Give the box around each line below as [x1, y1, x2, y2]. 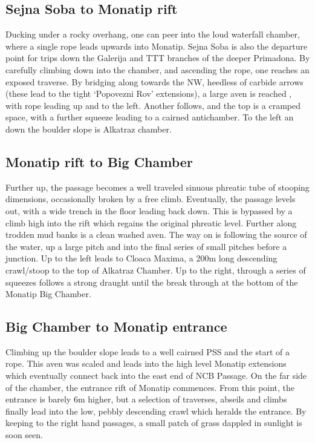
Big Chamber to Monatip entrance [5, 317, 227, 336]
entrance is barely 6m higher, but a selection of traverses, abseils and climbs [5, 393, 287, 405]
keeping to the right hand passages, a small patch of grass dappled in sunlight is [5, 416, 302, 429]
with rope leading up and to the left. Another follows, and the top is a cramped [5, 99, 300, 111]
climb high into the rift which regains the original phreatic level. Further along [5, 216, 297, 229]
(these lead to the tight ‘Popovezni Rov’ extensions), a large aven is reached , [5, 87, 292, 100]
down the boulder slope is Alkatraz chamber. [5, 122, 172, 135]
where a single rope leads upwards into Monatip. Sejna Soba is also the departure [5, 39, 308, 52]
